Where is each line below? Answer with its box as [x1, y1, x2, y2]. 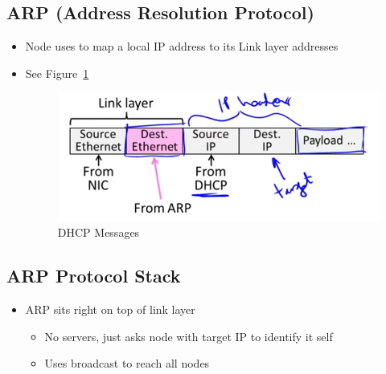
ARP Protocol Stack [6, 263, 181, 288]
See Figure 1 [25, 64, 89, 81]
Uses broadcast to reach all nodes [44, 355, 210, 372]
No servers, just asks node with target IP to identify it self [44, 327, 333, 344]
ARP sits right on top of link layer [25, 301, 195, 318]
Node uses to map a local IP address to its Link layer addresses [25, 38, 339, 55]
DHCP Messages [57, 224, 140, 241]
